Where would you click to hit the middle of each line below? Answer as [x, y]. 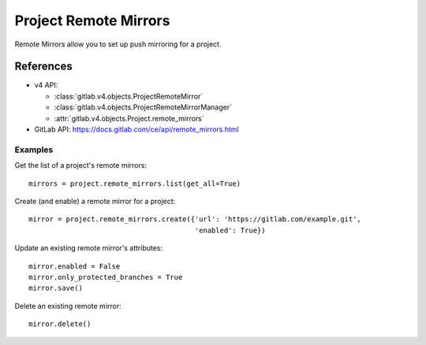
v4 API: [46, 85]
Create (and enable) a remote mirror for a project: [95, 201]
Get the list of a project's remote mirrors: [81, 165]
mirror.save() [56, 288]
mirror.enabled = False [75, 266]
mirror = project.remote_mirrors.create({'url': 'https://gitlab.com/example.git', [195, 219]
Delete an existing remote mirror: [68, 306]
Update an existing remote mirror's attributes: [89, 248]
